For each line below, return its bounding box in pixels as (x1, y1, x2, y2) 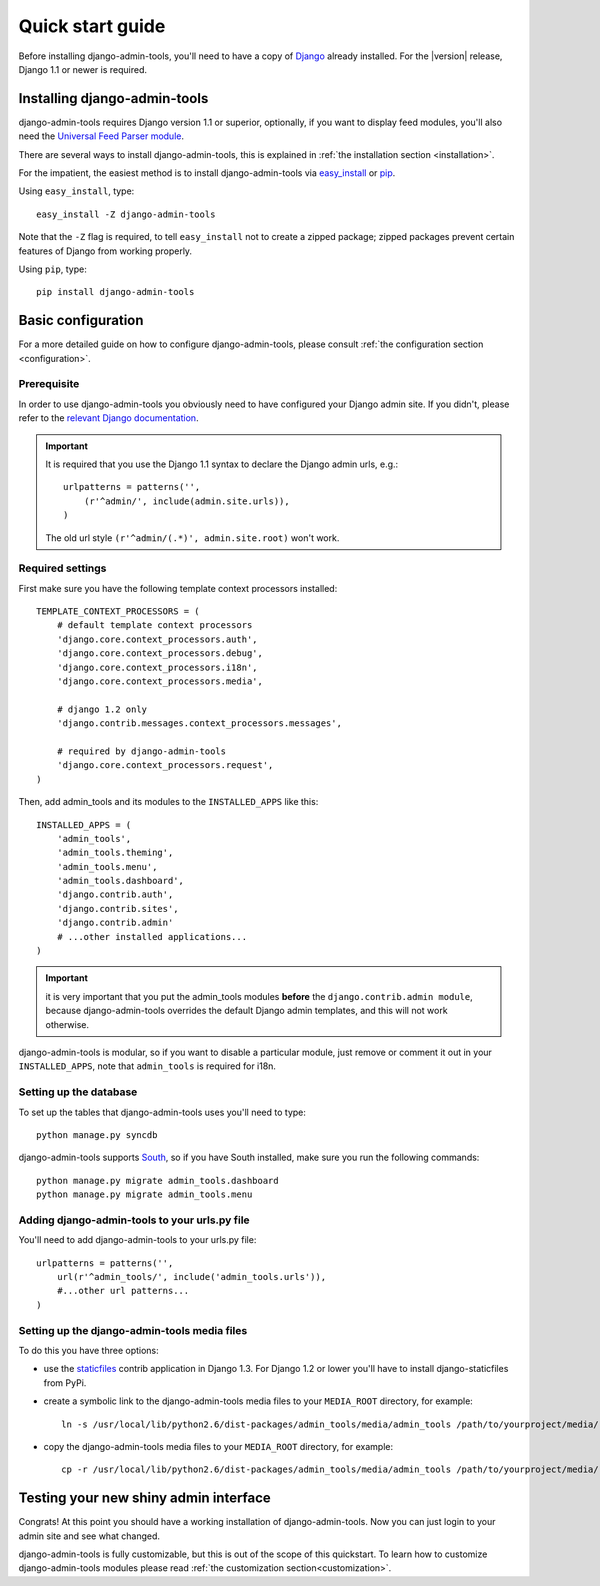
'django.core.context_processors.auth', (56, 633, 259, 645)
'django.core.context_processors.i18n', (56, 661, 259, 673)
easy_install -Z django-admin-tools (36, 208, 216, 220)
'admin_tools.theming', (56, 847, 174, 859)
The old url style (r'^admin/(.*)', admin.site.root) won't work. (45, 531, 340, 544)
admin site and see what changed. (18, 1530, 160, 1542)
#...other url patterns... (56, 1285, 190, 1297)
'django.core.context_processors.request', (56, 760, 274, 771)
